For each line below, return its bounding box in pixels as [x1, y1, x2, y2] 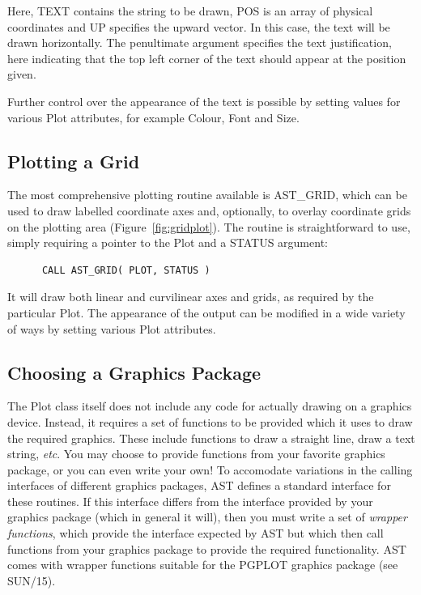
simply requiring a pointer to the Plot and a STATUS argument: [7, 234, 328, 251]
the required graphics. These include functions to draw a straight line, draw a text [7, 429, 415, 446]
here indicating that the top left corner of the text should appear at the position [7, 49, 406, 66]
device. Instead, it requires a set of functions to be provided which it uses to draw [7, 413, 413, 430]
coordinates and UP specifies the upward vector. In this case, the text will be [7, 18, 390, 35]
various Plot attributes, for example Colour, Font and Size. [7, 108, 300, 125]
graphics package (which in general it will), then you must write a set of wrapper [7, 508, 407, 525]
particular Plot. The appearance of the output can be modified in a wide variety [7, 304, 406, 321]
